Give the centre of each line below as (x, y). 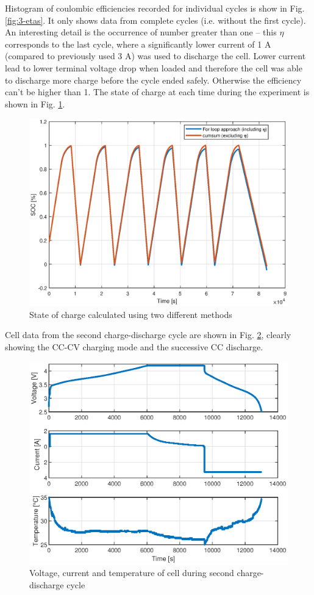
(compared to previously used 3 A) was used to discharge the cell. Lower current (155, 56)
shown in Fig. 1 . (35, 103)
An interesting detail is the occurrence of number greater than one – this (141, 32)
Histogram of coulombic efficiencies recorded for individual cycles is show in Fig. (155, 8)
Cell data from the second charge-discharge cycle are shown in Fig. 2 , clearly (148, 335)
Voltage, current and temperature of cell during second (132, 573)
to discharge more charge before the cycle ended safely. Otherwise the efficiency (153, 80)
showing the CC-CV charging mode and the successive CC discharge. (134, 346)
